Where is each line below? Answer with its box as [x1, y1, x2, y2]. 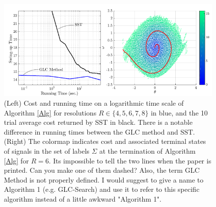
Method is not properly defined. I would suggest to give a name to [4, 174, 204, 184]
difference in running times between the [4, 126, 123, 137]
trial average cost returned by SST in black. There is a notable [4, 117, 193, 127]
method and [142, 126, 178, 137]
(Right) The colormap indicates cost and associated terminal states [4, 136, 206, 146]
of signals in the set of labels [4, 146, 90, 156]
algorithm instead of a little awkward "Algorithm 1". [4, 193, 162, 204]
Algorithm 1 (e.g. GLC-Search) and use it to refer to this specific [4, 184, 200, 194]
